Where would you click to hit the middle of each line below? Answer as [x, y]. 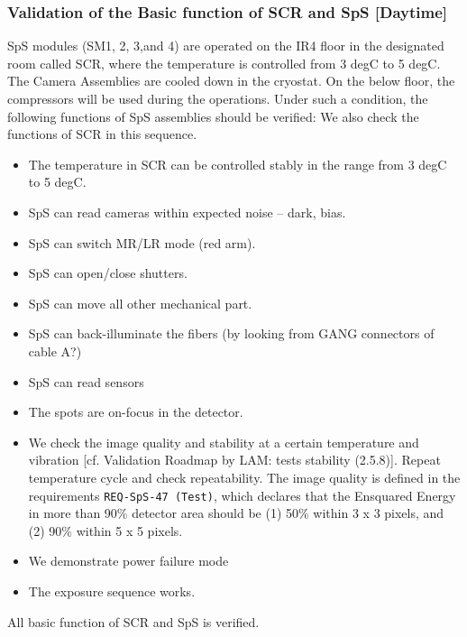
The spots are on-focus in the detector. [136, 412]
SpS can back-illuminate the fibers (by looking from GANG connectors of [231, 333]
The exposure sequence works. [112, 591]
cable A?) [55, 351]
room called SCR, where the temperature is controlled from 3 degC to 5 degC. [224, 63]
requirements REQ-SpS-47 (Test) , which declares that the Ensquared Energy [242, 495]
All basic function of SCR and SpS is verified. [133, 621]
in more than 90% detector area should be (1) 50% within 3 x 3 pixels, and [236, 513]
